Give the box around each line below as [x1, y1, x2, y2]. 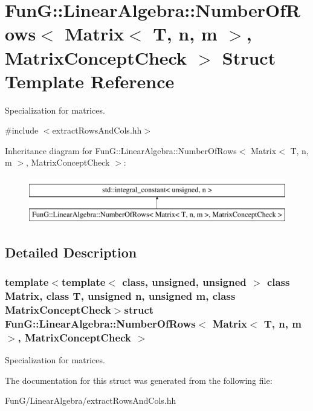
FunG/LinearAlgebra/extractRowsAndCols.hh [5, 394, 176, 407]
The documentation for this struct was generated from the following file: [5, 374, 273, 386]
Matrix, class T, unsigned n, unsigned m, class [5, 288, 236, 303]
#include [5, 124, 39, 137]
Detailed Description [5, 242, 137, 261]
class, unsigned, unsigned [122, 274, 247, 289]
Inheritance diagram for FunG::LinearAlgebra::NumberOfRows [5, 144, 237, 157]
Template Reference [5, 68, 175, 93]
